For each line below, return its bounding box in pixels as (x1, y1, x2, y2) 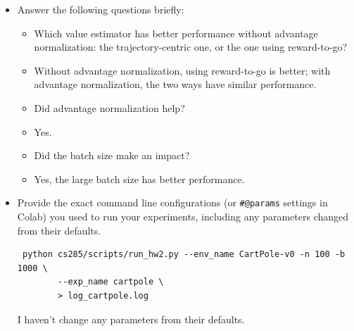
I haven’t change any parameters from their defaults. (17, 311, 245, 326)
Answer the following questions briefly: (17, 2, 184, 16)
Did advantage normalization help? (34, 100, 185, 115)
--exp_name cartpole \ (58, 277, 164, 287)
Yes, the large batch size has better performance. (34, 171, 245, 186)
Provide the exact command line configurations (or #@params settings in (17, 195, 328, 210)
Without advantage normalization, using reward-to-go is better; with (34, 63, 331, 77)
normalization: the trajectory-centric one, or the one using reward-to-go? (34, 39, 348, 54)
